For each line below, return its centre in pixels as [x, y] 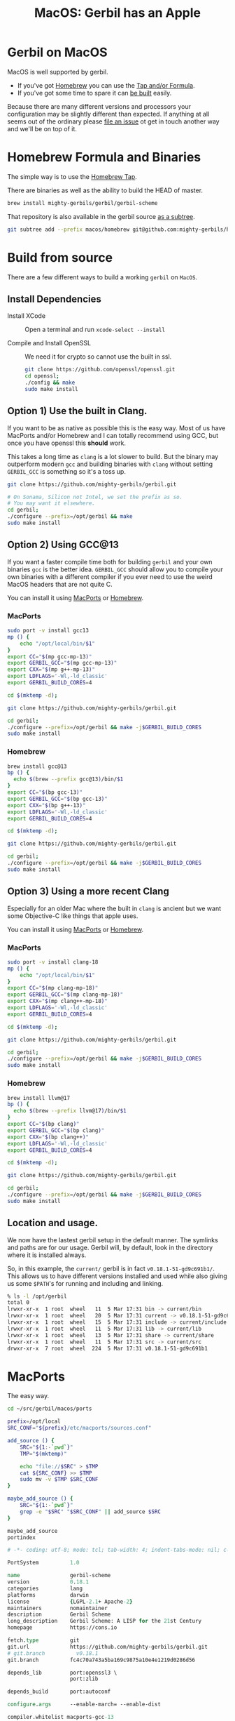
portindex [22, 1537]
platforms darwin [48, 1595]
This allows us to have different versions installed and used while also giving [117, 1276]
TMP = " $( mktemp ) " [44, 1454]
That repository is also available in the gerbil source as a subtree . [101, 216]
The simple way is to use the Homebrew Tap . [72, 176]
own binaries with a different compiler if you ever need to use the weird [110, 576]
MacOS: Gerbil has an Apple [117, 13]
